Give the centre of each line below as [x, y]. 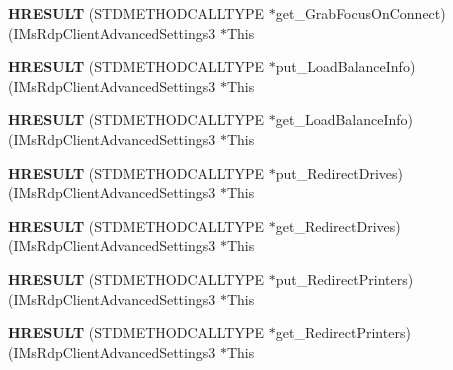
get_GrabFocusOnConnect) [360, 13]
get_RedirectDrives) [338, 225]
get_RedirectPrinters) [343, 332]
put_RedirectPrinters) [344, 278]
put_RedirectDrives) [339, 172]
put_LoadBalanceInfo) [345, 66]
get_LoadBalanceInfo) [344, 119]
